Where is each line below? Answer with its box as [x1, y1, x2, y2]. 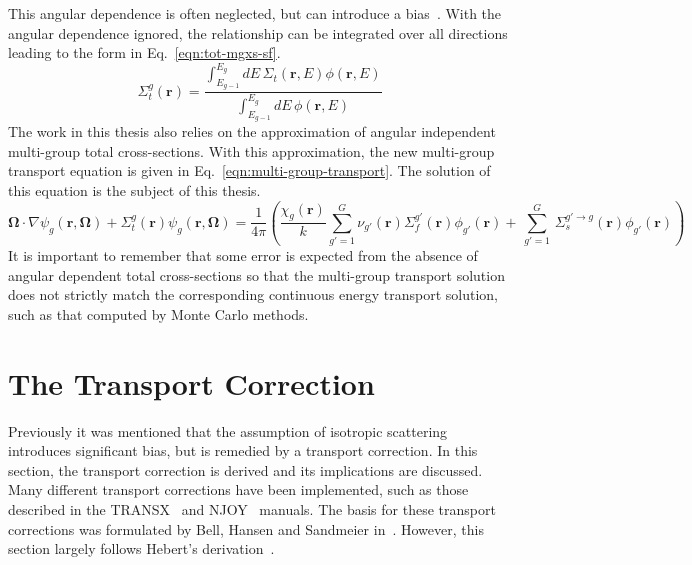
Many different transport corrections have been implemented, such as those [8, 479, 469, 500]
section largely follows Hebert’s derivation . [8, 538, 275, 559]
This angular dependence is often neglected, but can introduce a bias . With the [8, 3, 502, 23]
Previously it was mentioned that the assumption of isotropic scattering [8, 420, 448, 441]
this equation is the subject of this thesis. [8, 179, 261, 200]
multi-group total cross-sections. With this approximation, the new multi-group [8, 140, 495, 161]
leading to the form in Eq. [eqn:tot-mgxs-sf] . [8, 42, 281, 63]
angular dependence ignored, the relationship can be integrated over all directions [8, 22, 508, 43]
